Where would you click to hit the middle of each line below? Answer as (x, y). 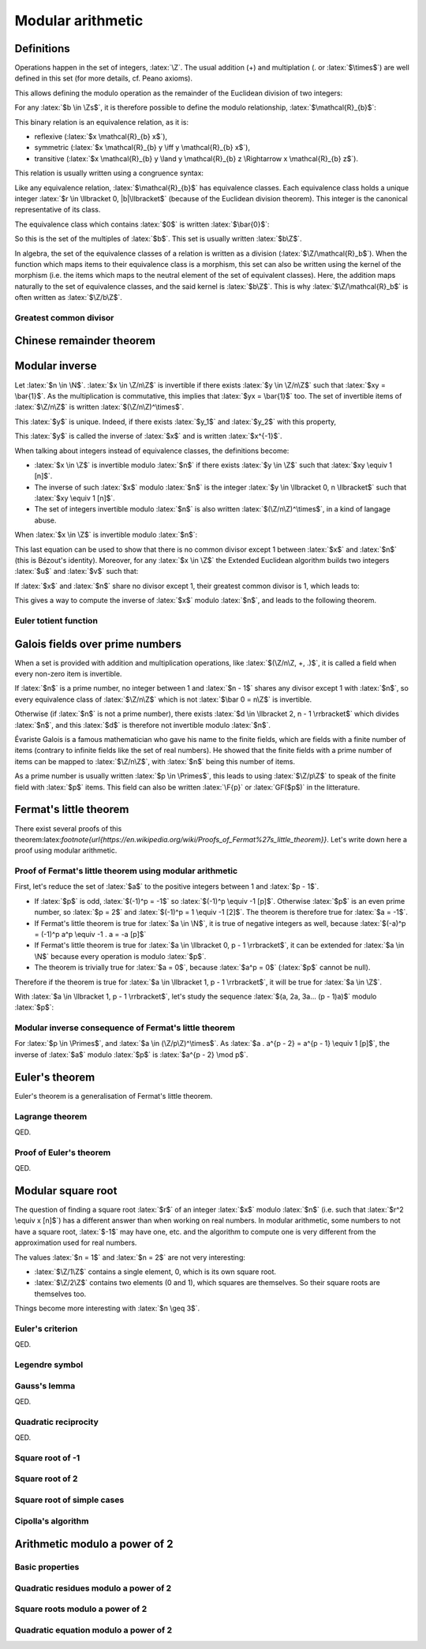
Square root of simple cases (69, 1500)
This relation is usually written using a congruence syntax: (109, 173)
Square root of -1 (47, 1458)
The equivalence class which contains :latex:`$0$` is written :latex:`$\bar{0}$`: (142, 224)
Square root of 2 (46, 1478)
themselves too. (60, 1294)
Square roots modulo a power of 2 (81, 1609)
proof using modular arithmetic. (66, 851)
